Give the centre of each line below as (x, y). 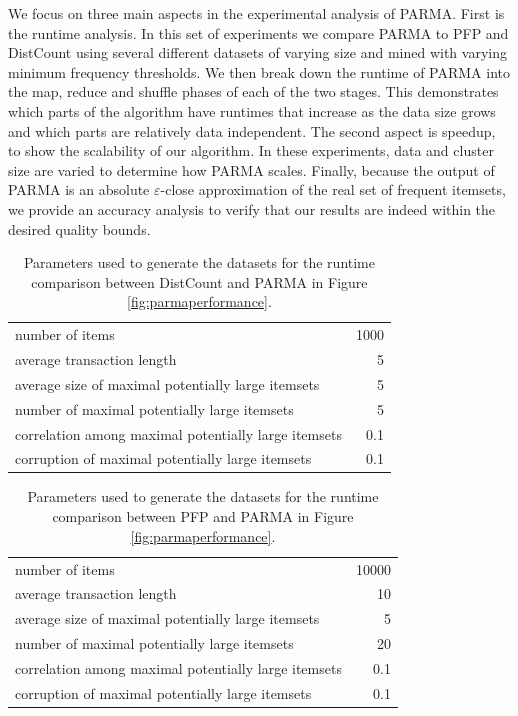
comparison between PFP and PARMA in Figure (203, 516)
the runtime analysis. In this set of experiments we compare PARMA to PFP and (258, 32)
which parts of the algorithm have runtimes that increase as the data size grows (252, 110)
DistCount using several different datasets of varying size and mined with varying (257, 52)
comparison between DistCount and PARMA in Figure (199, 281)
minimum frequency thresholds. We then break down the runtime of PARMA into (259, 71)
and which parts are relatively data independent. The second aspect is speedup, (252, 130)
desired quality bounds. (79, 228)
